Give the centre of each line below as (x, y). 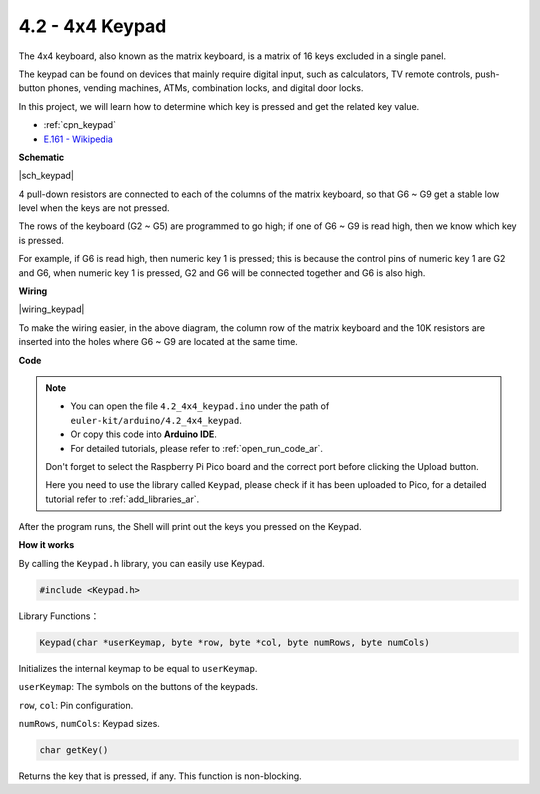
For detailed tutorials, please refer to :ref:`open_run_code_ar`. (197, 448)
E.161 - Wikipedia (78, 139)
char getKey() (74, 749)
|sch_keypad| (46, 176)
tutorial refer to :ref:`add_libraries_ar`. (122, 499)
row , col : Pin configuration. (76, 705)
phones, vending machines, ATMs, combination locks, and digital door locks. (205, 88)
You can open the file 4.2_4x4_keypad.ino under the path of (200, 406)
